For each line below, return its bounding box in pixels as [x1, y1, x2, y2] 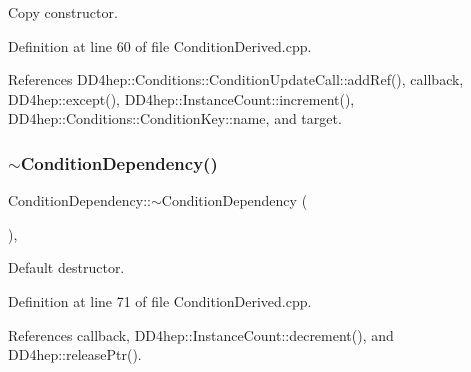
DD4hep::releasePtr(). [8, 344, 142, 365]
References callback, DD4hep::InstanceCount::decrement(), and [8, 324, 394, 345]
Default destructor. [8, 257, 125, 278]
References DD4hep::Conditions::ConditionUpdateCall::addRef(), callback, [8, 69, 464, 90]
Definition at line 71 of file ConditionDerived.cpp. [8, 290, 312, 311]
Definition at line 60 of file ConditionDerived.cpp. [8, 35, 312, 56]
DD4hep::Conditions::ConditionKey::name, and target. [8, 108, 342, 129]
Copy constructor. [8, 2, 118, 22]
